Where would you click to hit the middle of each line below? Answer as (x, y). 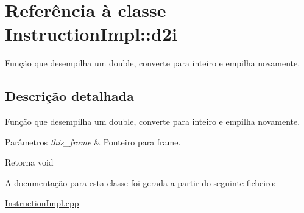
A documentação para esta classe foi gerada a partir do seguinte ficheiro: (140, 182)
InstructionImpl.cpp (42, 203)
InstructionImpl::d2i (91, 34)
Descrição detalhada (69, 96)
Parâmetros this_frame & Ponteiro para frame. (93, 141)
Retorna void (29, 162)
